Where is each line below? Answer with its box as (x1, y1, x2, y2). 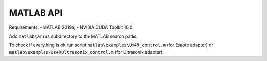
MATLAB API (9, 7, 63, 18)
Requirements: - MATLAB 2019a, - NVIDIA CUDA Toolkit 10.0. (9, 24, 133, 30)
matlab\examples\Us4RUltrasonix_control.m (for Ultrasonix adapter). (9, 49, 164, 55)
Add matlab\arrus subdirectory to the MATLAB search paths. (9, 33, 138, 39)
